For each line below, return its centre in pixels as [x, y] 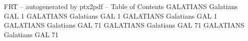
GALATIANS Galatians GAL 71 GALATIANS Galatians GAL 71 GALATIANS [124, 25]
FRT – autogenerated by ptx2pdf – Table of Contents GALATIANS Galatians [121, 6]
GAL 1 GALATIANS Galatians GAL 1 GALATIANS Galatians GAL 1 [111, 15]
